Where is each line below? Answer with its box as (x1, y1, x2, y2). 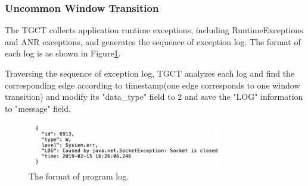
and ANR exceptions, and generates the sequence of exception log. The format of (5, 35, 301, 48)
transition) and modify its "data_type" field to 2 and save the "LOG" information (5, 90, 303, 103)
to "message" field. (5, 102, 71, 114)
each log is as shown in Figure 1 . (5, 47, 121, 59)
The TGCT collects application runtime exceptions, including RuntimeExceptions (5, 24, 303, 36)
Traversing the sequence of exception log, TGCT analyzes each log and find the (5, 67, 295, 79)
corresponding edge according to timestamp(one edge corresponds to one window (5, 78, 300, 91)
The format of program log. (29, 169, 129, 182)
